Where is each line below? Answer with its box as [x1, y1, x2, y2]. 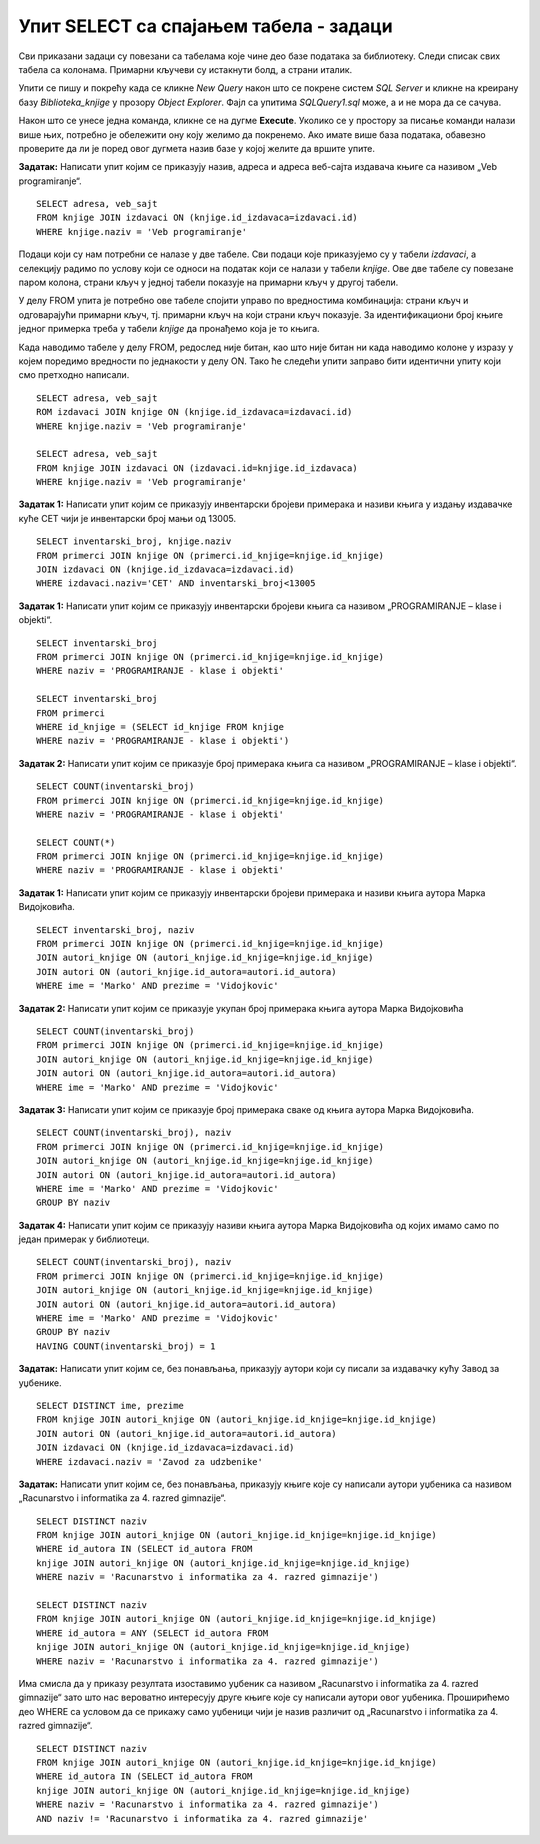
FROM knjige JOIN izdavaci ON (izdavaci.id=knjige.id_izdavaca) [36, 462, 359, 474]
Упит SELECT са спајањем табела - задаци [18, 15, 394, 37]
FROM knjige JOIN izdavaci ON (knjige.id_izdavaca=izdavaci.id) [36, 212, 359, 224]
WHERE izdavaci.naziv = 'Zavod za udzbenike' [36, 1456, 264, 1467]
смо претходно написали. [18, 369, 130, 381]
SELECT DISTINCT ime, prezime [36, 1400, 185, 1411]
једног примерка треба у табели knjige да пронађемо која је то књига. [18, 323, 320, 335]
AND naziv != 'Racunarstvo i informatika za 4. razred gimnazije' [36, 1813, 369, 1824]
